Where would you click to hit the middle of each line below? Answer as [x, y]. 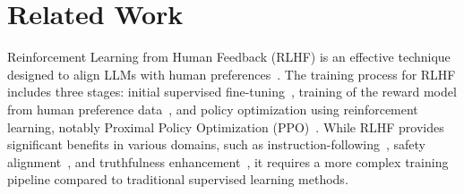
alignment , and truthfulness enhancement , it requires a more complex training [228, 161]
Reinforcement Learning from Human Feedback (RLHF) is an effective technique [229, 57]
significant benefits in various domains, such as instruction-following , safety [217, 144]
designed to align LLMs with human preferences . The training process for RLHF [232, 74]
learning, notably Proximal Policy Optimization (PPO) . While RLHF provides [226, 127]
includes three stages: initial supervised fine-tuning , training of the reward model [232, 92]
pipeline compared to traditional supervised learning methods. [178, 179]
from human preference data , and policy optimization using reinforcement [213, 109]
